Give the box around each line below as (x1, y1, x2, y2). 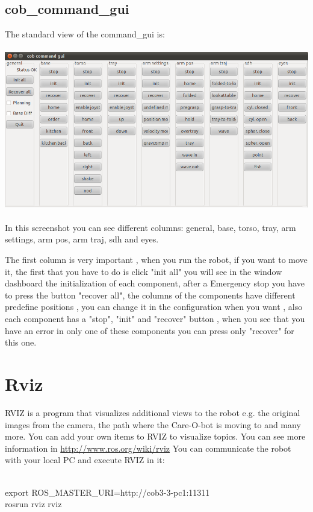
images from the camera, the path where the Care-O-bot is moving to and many (5, 418, 301, 431)
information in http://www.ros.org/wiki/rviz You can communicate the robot (5, 441, 291, 454)
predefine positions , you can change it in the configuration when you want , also (5, 300, 303, 313)
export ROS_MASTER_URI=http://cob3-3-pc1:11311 (5, 485, 210, 498)
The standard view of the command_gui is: (5, 28, 165, 40)
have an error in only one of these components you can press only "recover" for (5, 324, 294, 337)
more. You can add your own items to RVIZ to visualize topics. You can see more (5, 430, 306, 443)
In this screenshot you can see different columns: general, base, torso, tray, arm (5, 221, 296, 233)
